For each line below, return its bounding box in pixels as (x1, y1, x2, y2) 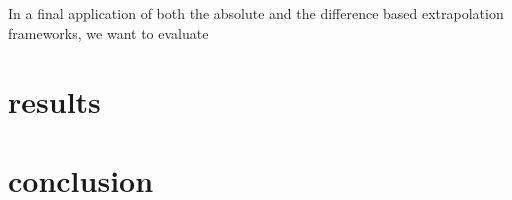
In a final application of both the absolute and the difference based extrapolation (8, 3, 504, 23)
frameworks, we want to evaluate (8, 22, 209, 43)
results (8, 81, 101, 122)
